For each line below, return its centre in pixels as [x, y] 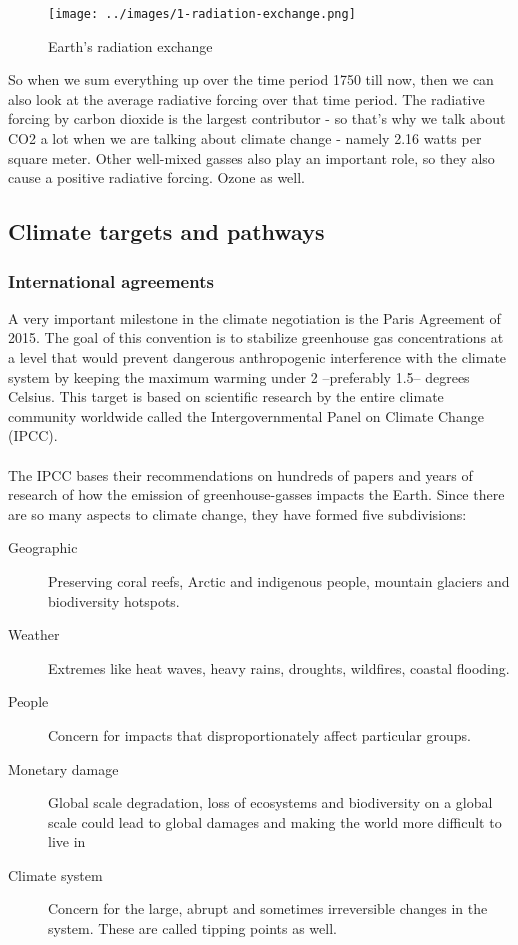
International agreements [111, 280]
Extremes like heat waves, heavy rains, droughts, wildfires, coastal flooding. [279, 667]
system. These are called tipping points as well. [192, 928]
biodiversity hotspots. [114, 600]
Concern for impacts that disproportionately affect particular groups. [259, 734]
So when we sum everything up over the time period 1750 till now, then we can [251, 79]
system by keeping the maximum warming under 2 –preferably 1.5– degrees [239, 376]
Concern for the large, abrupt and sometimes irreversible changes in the [268, 908]
